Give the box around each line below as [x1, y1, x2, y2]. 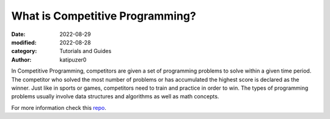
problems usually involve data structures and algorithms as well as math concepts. [11, 93, 219, 100]
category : [11, 48, 37, 55]
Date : [11, 31, 26, 38]
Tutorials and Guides [59, 48, 112, 55]
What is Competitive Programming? [11, 9, 197, 23]
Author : [11, 56, 32, 63]
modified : [11, 38, 37, 46]
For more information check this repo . [11, 104, 106, 111]
